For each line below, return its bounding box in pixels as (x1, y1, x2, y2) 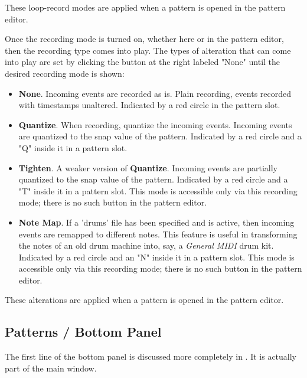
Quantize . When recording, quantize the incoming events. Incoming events (18, 118, 292, 131)
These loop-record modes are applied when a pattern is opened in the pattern (5, 1, 286, 13)
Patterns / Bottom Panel (5, 322, 162, 341)
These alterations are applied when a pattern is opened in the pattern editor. (5, 294, 284, 306)
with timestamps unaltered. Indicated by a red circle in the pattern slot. (18, 99, 280, 111)
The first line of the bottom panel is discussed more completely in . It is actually (5, 350, 297, 363)
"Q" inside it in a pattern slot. (18, 141, 128, 154)
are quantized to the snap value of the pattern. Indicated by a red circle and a (18, 130, 302, 142)
